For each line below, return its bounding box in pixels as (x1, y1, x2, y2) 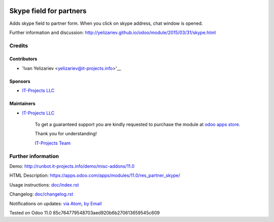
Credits (9, 42, 28, 49)
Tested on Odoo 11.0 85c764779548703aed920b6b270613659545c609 (9, 209, 160, 215)
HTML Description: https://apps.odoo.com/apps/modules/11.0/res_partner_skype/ (9, 172, 180, 178)
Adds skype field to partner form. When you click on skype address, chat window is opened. (9, 20, 203, 26)
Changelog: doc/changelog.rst (9, 191, 74, 197)
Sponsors (9, 78, 30, 84)
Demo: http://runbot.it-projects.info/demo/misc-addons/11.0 (9, 163, 134, 169)
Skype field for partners (9, 7, 87, 15)
